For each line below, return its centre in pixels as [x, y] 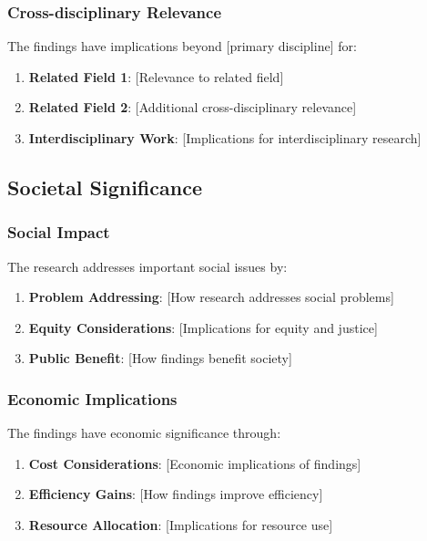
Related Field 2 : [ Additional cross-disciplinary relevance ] [193, 107]
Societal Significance [105, 187]
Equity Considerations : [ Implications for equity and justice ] [203, 327]
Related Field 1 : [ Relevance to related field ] [156, 76]
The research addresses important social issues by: [147, 266]
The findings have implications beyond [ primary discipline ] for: [182, 46]
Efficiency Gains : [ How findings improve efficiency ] [176, 494]
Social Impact [59, 232]
